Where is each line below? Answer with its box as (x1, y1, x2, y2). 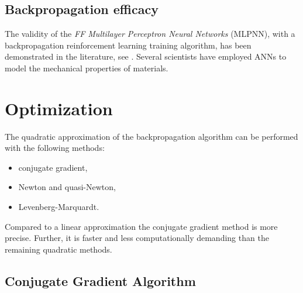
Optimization (5, 96, 113, 120)
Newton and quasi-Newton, (18, 181, 116, 193)
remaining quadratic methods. (5, 243, 112, 255)
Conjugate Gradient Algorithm (5, 271, 196, 289)
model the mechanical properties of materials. (5, 61, 168, 74)
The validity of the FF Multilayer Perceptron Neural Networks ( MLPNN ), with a (5, 27, 295, 40)
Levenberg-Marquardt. (18, 201, 99, 213)
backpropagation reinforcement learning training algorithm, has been (5, 39, 252, 51)
